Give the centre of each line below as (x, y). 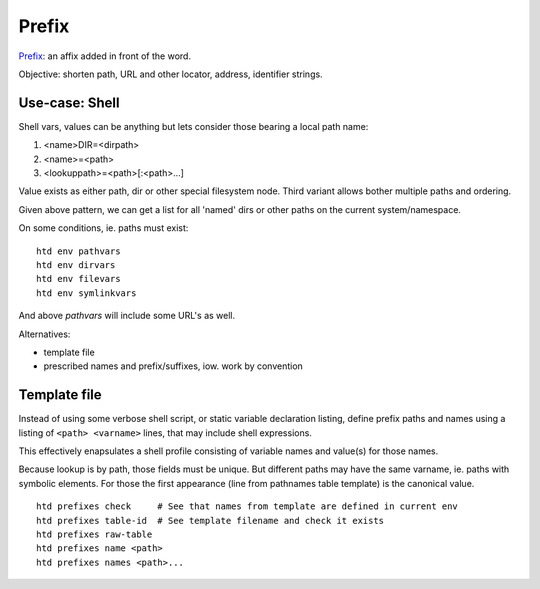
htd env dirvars (76, 264)
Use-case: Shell (69, 102)
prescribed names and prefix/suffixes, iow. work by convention (173, 366)
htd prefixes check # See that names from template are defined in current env (247, 506)
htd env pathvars (78, 251)
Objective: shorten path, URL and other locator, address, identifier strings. (171, 74)
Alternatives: (44, 334)
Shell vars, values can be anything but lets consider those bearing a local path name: (193, 126)
